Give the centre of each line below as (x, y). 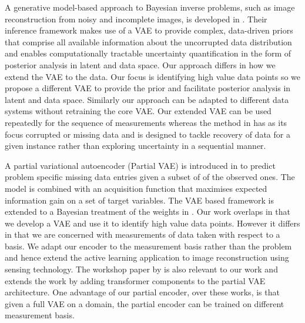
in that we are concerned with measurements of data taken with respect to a (143, 234)
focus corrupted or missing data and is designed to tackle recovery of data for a (148, 134)
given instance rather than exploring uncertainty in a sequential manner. (135, 146)
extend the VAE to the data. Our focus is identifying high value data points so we (153, 76)
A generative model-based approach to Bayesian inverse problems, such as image (150, 7)
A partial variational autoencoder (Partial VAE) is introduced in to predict (140, 165)
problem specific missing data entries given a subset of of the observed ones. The (150, 177)
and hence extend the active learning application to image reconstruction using (147, 257)
